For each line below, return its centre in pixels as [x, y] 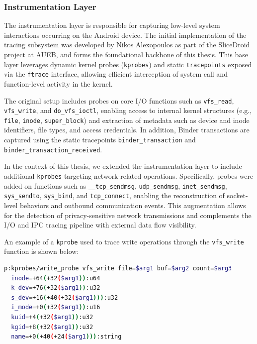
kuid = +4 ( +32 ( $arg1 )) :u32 [52, 317]
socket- [237, 195]
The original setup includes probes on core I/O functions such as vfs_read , [119, 100]
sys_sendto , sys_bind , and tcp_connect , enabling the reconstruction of [114, 195]
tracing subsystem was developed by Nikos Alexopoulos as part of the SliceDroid [127, 45]
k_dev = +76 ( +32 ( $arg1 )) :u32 [56, 288]
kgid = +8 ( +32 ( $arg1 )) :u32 [52, 327]
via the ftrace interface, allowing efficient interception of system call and [116, 74]
